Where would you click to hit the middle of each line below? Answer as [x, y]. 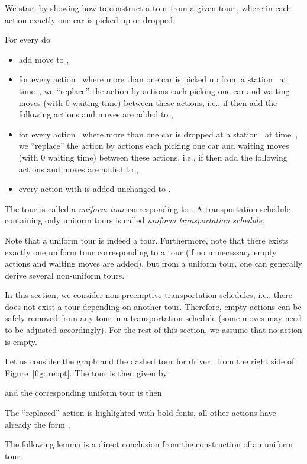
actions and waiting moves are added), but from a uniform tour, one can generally [154, 263]
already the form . [38, 424]
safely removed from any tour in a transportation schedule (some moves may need [153, 318]
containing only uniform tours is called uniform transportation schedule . [135, 220]
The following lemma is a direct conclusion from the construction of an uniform [149, 444]
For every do [28, 39]
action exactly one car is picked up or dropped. [90, 19]
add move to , [44, 59]
